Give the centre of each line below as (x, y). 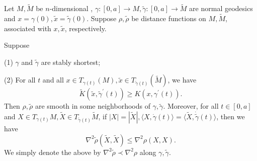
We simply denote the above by (53, 152)
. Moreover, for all (191, 106)
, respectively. (85, 28)
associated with (28, 28)
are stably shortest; (71, 62)
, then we (231, 116)
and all (53, 80)
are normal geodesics (221, 8)
